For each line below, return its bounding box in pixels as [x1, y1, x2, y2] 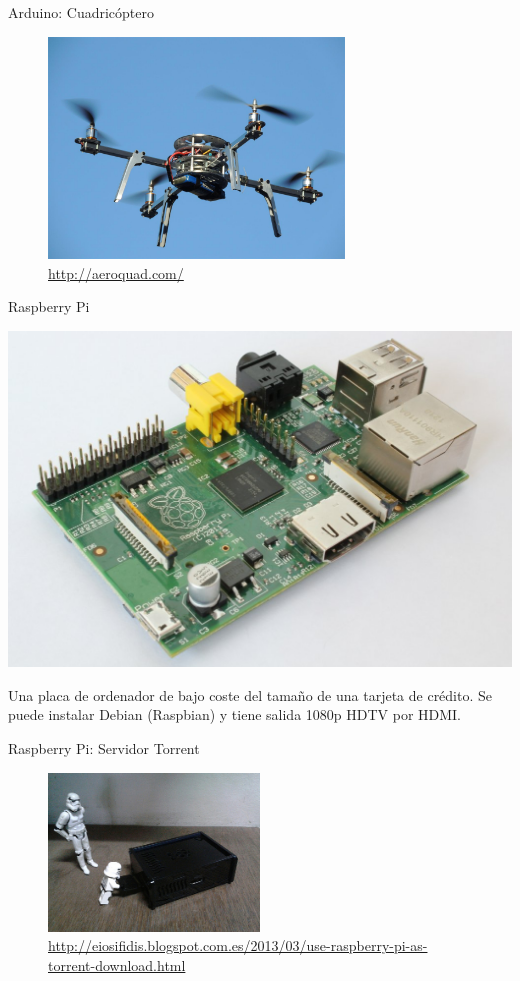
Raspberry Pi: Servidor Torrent [8, 737, 200, 758]
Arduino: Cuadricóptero [8, 2, 154, 22]
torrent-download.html [48, 954, 186, 975]
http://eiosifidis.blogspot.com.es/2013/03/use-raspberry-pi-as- [48, 935, 428, 956]
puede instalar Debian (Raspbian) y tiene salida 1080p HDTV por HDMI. [8, 704, 462, 725]
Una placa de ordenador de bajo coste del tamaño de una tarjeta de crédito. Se [8, 684, 493, 705]
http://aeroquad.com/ [48, 262, 184, 283]
